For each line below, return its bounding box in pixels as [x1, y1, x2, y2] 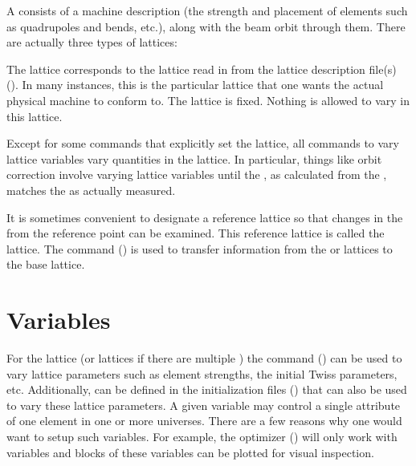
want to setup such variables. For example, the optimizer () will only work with [6, 428, 398, 444]
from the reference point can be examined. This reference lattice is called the [6, 225, 385, 241]
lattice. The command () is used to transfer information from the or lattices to [6, 240, 393, 257]
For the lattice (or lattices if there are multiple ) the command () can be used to [6, 350, 402, 367]
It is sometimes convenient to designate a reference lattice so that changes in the [6, 209, 403, 225]
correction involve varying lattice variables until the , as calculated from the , [6, 166, 387, 183]
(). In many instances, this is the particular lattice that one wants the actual [6, 76, 384, 93]
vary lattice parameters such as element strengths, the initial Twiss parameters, [6, 365, 398, 382]
